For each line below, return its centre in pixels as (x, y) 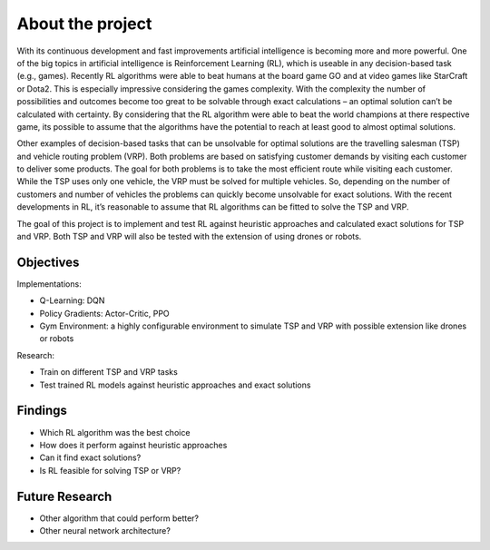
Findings (42, 411)
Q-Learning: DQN (72, 300)
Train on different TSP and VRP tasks (109, 372)
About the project (84, 24)
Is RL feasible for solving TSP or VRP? (110, 470)
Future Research (64, 496)
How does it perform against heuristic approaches (133, 445)
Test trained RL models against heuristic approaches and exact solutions (175, 385)
